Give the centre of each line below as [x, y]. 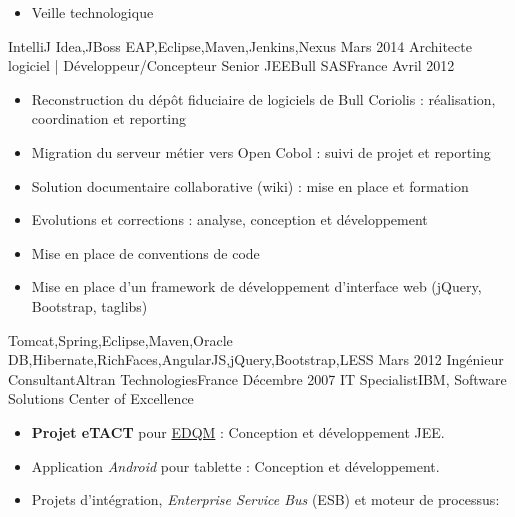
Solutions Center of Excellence [101, 398]
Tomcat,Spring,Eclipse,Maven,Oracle [120, 339]
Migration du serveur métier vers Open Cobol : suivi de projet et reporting [261, 151]
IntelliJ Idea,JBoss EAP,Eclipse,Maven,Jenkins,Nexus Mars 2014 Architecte [240, 45]
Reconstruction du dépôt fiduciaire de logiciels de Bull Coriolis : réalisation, [263, 98]
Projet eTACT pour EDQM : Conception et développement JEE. [238, 431]
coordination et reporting [108, 118]
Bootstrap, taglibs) [89, 305]
